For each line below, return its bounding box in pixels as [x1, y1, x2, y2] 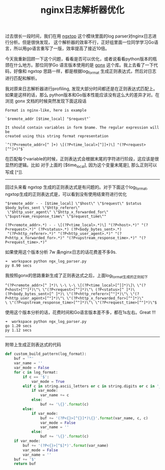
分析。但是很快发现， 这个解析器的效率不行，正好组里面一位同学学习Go [9, 39, 154, 45]
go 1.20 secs [5, 323, 32, 329]
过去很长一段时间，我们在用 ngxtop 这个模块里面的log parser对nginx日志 [5, 33, 153, 39]
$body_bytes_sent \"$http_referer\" [5, 205, 80, 210]
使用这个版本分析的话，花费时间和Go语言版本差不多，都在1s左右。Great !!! [5, 310, 156, 315]
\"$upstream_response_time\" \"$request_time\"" [5, 214, 107, 219]
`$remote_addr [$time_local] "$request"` [5, 116, 91, 121]
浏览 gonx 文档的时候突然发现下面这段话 [5, 98, 87, 104]
